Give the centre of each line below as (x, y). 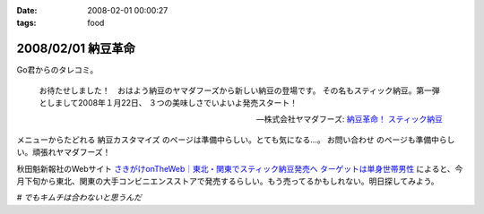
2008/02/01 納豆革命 (76, 49)
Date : (27, 10)
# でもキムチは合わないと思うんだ (79, 198)
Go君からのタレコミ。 (57, 70)
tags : (26, 23)
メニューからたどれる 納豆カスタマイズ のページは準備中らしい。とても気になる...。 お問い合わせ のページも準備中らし (236, 140)
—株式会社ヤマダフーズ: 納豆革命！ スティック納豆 (349, 119)
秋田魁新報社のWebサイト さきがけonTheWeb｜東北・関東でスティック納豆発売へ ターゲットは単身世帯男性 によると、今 (240, 168)
